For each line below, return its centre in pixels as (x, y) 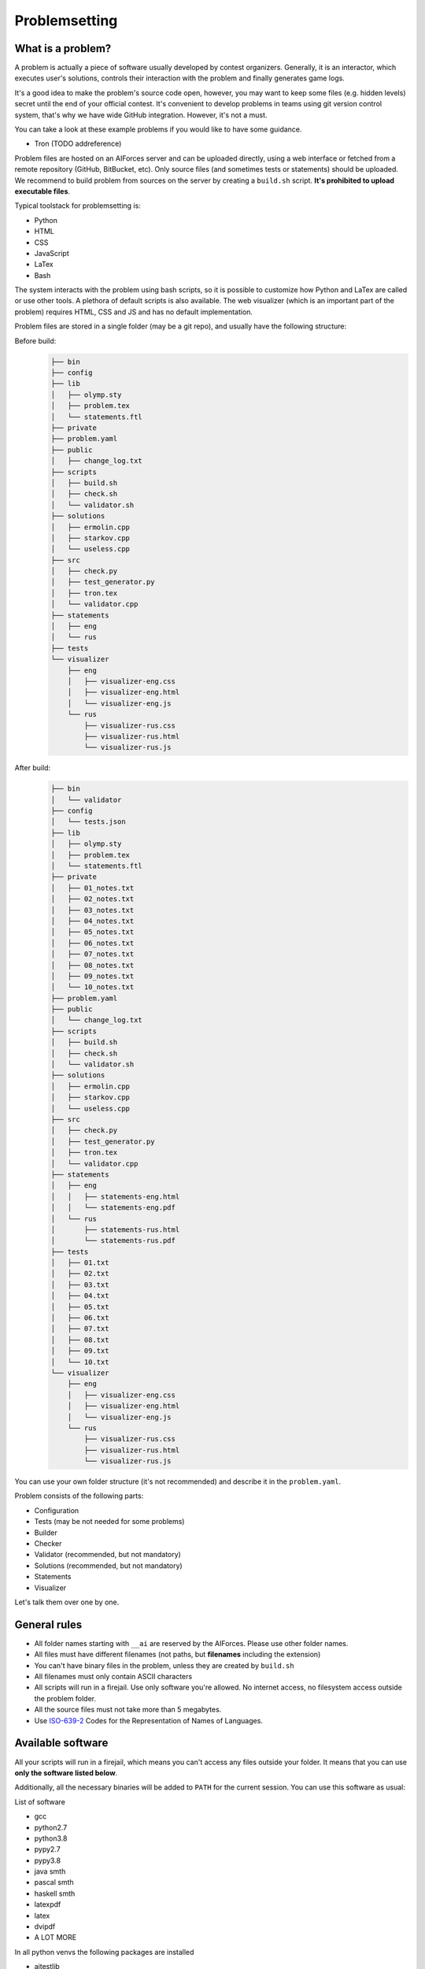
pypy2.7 (47, 1849)
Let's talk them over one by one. (67, 1602)
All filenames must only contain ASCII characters (113, 1677)
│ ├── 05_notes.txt (92, 932)
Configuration (57, 1510)
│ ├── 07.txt (80, 1329)
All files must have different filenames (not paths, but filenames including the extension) (177, 1655)
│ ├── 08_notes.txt (92, 965)
